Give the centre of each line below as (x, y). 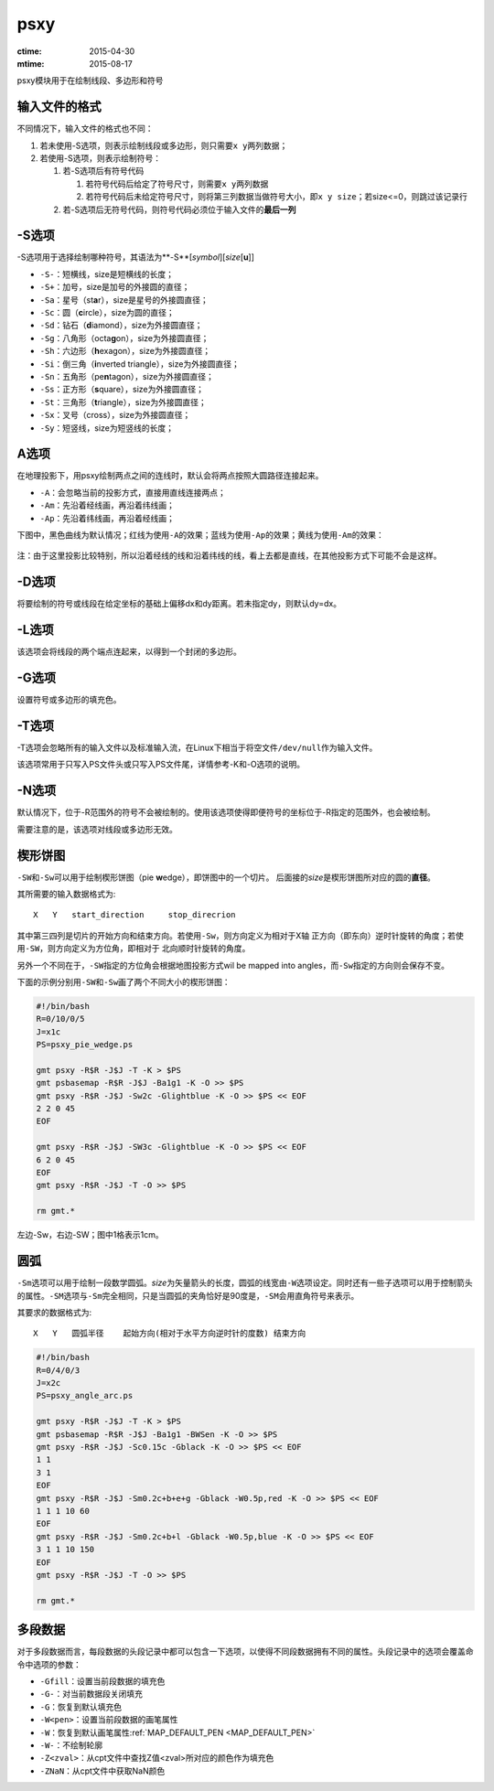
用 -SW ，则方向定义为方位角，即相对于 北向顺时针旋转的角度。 (134, 949)
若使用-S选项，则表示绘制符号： (101, 158)
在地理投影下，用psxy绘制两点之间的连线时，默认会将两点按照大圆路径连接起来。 (170, 476)
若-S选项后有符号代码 (103, 171)
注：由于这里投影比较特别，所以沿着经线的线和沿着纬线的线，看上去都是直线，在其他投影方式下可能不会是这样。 (229, 556)
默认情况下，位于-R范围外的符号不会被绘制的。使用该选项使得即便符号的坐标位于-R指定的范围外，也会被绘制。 (226, 812)
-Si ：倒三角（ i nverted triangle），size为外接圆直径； (140, 364)
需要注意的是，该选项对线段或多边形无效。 (97, 829)
